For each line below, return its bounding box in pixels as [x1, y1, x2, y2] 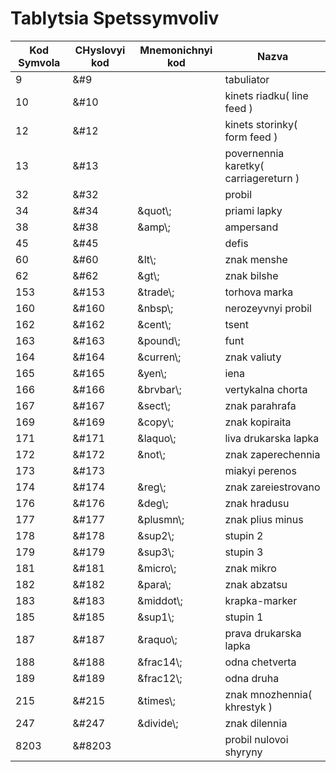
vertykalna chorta [224, 382, 308, 396]
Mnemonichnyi [139, 43, 213, 57]
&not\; [137, 447, 166, 461]
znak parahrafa [224, 398, 297, 412]
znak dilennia [224, 716, 288, 730]
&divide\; [137, 716, 179, 730]
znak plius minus [224, 512, 304, 526]
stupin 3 [224, 545, 264, 559]
